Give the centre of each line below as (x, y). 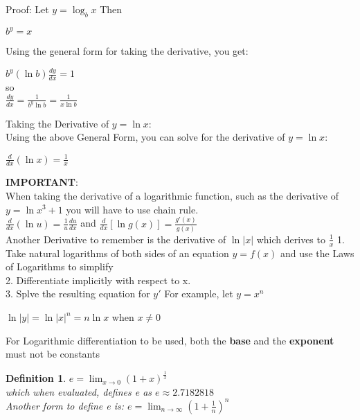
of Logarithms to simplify (60, 266)
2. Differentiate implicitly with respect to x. (98, 280)
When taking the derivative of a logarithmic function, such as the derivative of (172, 195)
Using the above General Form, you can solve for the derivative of (145, 137)
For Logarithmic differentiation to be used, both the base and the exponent (170, 340)
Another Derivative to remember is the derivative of (116, 239)
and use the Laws (317, 253)
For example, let (199, 294)
